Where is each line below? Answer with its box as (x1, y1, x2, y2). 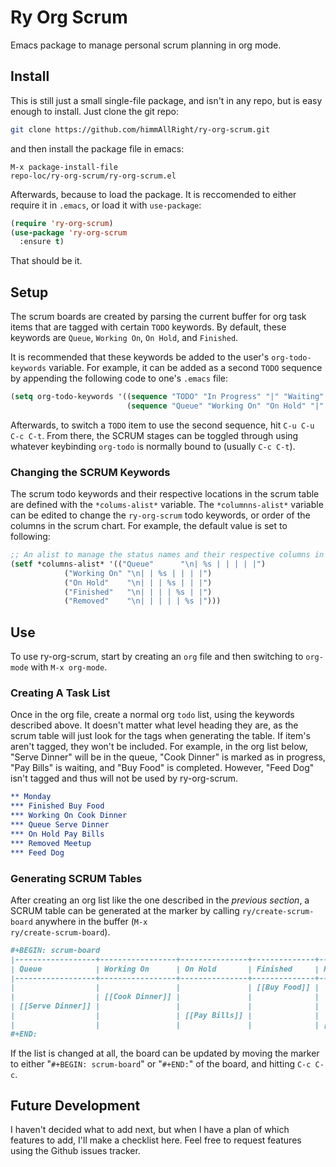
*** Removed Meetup (10, 838, 92, 848)
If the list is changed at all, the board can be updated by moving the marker (10, 1047, 320, 1059)
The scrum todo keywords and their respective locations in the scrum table (10, 488, 320, 500)
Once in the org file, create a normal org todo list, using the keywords (10, 709, 295, 721)
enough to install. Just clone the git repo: (10, 105, 179, 117)
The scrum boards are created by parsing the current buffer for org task (10, 311, 307, 323)
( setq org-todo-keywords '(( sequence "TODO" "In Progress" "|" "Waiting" (10, 392, 325, 402)
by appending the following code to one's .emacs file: (10, 372, 229, 385)
